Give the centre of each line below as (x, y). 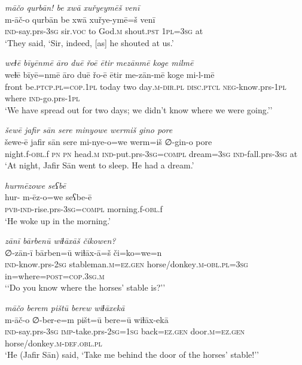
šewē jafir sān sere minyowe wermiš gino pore (89, 130)
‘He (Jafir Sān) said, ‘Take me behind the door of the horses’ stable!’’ (132, 355)
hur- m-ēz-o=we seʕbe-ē (48, 197)
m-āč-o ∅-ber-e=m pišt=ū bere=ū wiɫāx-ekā (87, 319)
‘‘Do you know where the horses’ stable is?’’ (85, 287)
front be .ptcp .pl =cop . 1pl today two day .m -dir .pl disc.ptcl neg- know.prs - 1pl (146, 86)
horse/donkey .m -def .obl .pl (54, 343)
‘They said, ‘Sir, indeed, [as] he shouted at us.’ (89, 42)
